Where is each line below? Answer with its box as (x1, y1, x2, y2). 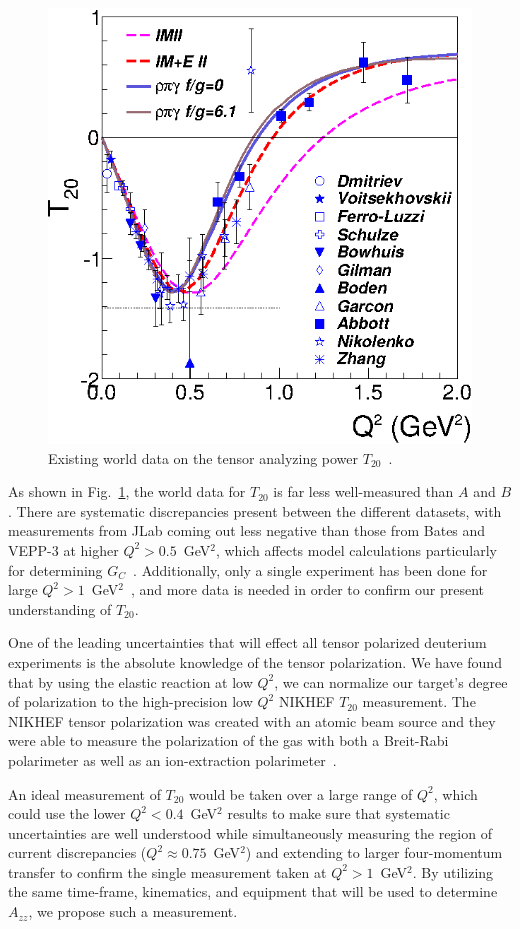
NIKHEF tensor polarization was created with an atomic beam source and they (8, 710, 496, 731)
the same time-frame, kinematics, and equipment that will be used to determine (8, 881, 498, 902)
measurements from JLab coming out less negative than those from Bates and (8, 520, 486, 541)
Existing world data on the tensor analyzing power (48, 447, 359, 468)
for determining (8, 559, 103, 580)
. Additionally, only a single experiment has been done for (133, 559, 488, 580)
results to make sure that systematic (227, 803, 450, 824)
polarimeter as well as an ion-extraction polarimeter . (8, 749, 337, 770)
